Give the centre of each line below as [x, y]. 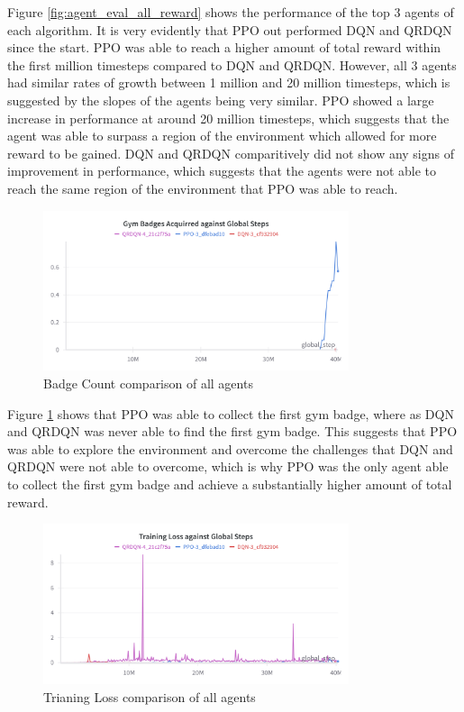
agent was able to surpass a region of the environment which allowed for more [222, 136]
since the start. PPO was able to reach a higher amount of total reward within [224, 47]
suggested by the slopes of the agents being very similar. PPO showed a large [221, 100]
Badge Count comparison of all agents [148, 383]
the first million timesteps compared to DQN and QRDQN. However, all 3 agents [232, 64]
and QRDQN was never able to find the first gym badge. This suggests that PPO [232, 431]
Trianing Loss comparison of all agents [150, 696]
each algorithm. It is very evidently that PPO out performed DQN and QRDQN [230, 29]
